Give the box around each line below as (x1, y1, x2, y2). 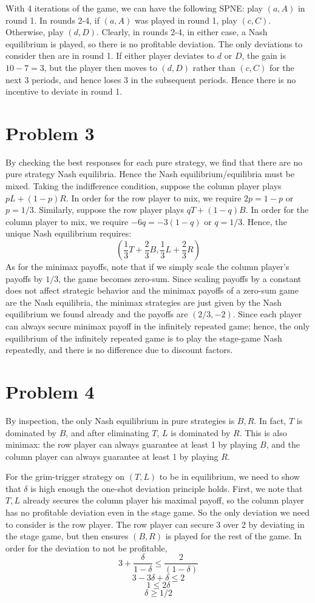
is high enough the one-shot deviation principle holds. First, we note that (30, 482, 303, 494)
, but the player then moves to (44, 61, 157, 73)
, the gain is (242, 49, 286, 62)
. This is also (239, 426, 287, 439)
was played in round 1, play (134, 13, 237, 26)
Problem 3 (5, 120, 95, 145)
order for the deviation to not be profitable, (5, 541, 168, 554)
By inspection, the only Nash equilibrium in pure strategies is (5, 414, 235, 426)
